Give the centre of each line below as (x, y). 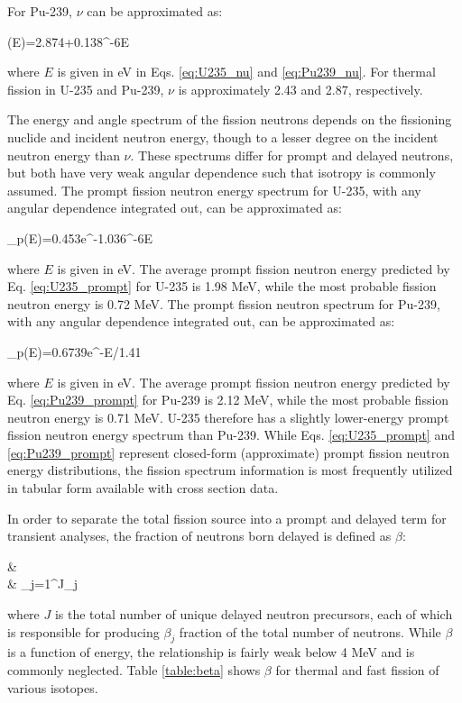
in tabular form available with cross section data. (143, 488)
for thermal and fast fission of (357, 670)
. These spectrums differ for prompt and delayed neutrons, (292, 155)
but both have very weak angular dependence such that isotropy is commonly (222, 173)
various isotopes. (53, 687)
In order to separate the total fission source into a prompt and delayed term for (227, 518)
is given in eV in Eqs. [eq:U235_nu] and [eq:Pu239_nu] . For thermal (246, 72)
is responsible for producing (83, 631)
